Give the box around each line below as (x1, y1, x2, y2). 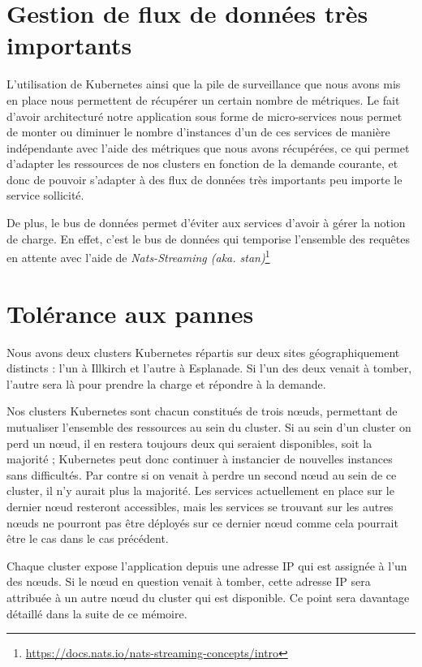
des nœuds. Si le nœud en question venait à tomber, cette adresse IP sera (6, 573, 371, 590)
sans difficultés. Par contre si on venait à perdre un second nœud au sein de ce (6, 466, 397, 483)
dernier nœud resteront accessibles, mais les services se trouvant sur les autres (6, 497, 394, 514)
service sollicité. (6, 187, 84, 204)
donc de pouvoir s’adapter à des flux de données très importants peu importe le (6, 170, 403, 187)
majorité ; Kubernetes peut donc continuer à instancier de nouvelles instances (6, 450, 393, 467)
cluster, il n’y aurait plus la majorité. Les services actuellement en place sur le (6, 482, 394, 499)
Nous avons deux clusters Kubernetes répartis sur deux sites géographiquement (6, 343, 400, 360)
